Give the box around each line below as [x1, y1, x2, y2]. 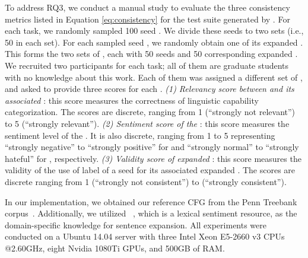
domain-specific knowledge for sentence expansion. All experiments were [5, 218, 266, 231]
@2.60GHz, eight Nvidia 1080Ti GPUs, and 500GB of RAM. [5, 241, 225, 254]
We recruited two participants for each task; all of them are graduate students [5, 59, 289, 71]
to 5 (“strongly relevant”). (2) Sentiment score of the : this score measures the [5, 117, 290, 129]
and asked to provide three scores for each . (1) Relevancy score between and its [5, 82, 294, 95]
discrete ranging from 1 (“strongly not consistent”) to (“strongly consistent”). [5, 175, 287, 187]
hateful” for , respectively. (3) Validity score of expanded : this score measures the [5, 152, 301, 164]
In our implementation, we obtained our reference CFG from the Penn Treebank [5, 195, 297, 208]
